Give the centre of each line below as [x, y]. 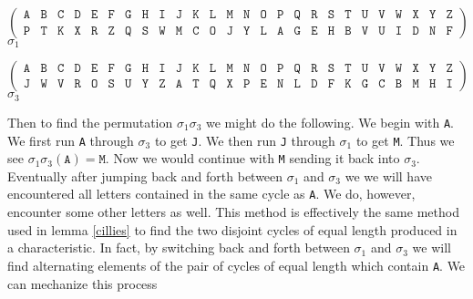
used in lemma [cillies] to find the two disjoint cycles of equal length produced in [232, 229]
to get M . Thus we [405, 140]
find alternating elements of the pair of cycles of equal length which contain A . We [236, 265]
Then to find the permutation [90, 122]
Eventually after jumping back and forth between [145, 175]
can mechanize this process [82, 283]
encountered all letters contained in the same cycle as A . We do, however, [211, 194]
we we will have [388, 175]
